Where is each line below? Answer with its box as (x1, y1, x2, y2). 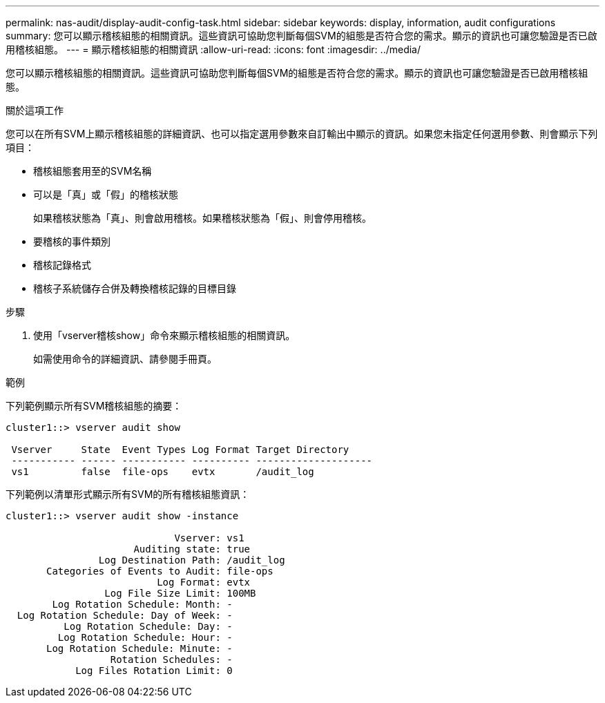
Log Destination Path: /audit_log (98, 555, 285, 566)
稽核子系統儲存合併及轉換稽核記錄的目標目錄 (33, 282, 236, 294)
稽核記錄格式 (33, 259, 91, 271)
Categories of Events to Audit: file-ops (46, 566, 273, 577)
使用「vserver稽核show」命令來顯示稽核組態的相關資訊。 (33, 329, 296, 341)
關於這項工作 (6, 104, 64, 116)
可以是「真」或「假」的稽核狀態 (33, 189, 178, 200)
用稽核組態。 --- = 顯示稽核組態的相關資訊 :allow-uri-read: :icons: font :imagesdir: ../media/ (6, 44, 421, 55)
